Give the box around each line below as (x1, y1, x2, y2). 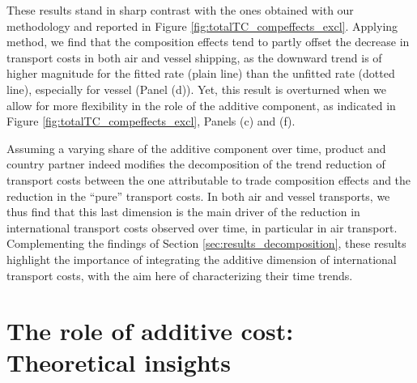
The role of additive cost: (6, 314, 294, 347)
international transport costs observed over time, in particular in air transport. (6, 219, 398, 236)
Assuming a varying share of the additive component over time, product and (6, 139, 386, 156)
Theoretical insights (6, 346, 232, 379)
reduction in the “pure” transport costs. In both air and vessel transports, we (6, 187, 390, 204)
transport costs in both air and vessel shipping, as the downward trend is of (6, 49, 382, 66)
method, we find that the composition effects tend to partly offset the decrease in (6, 33, 410, 50)
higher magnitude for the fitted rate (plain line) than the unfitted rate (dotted (6, 65, 395, 82)
